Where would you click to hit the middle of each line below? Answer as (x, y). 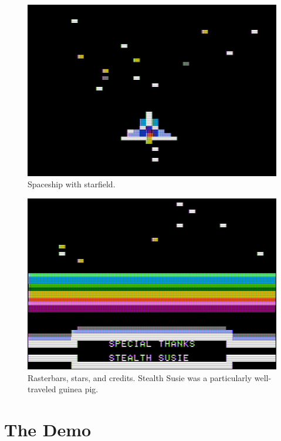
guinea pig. (79, 389)
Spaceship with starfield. (72, 184)
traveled (42, 389)
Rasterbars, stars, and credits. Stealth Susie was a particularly (140, 377)
